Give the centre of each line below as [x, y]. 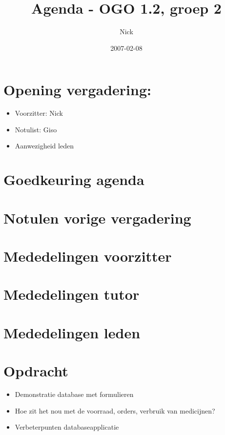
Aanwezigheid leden [44, 146]
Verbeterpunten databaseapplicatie [67, 427]
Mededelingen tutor [72, 294]
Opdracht [36, 371]
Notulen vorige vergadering [97, 217]
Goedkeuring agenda [74, 179]
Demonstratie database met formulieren [74, 394]
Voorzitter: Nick [39, 113]
